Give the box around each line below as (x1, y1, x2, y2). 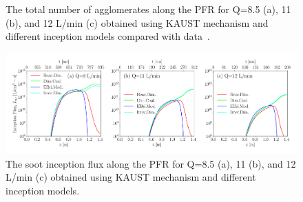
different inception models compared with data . (6, 29, 210, 43)
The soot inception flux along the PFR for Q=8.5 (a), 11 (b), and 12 (6, 156, 296, 170)
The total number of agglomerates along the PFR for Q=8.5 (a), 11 (6, 2, 291, 16)
